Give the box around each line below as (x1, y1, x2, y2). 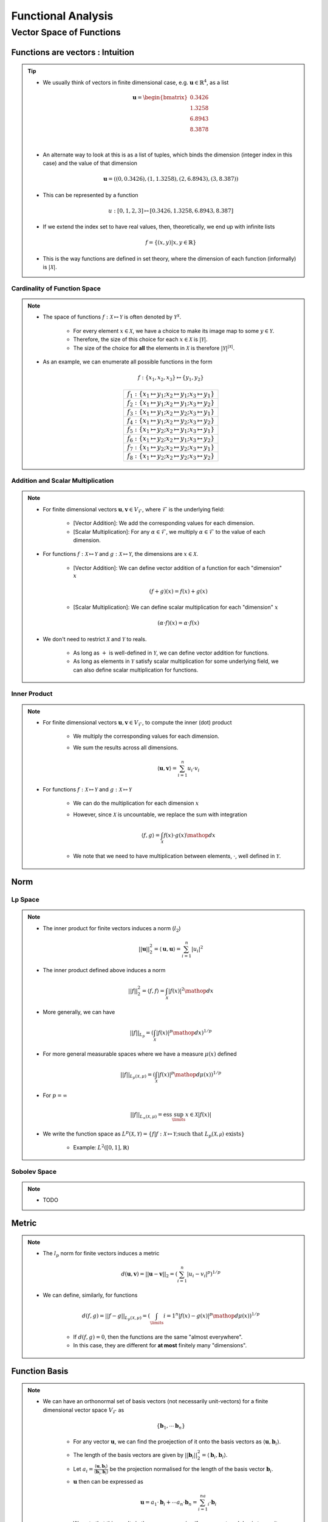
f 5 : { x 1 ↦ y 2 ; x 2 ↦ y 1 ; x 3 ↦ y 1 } (127, 426, 215, 435)
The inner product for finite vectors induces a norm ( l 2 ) (43, 924, 182, 933)
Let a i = (73, 1465, 94, 1474)
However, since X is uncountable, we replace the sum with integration (73, 810, 247, 818)
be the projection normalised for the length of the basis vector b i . (109, 1465, 273, 1474)
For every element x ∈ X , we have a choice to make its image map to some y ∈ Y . (73, 327, 275, 334)
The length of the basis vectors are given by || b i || (73, 1451, 197, 1460)
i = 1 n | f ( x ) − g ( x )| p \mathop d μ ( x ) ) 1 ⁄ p (163, 1311, 260, 1319)
